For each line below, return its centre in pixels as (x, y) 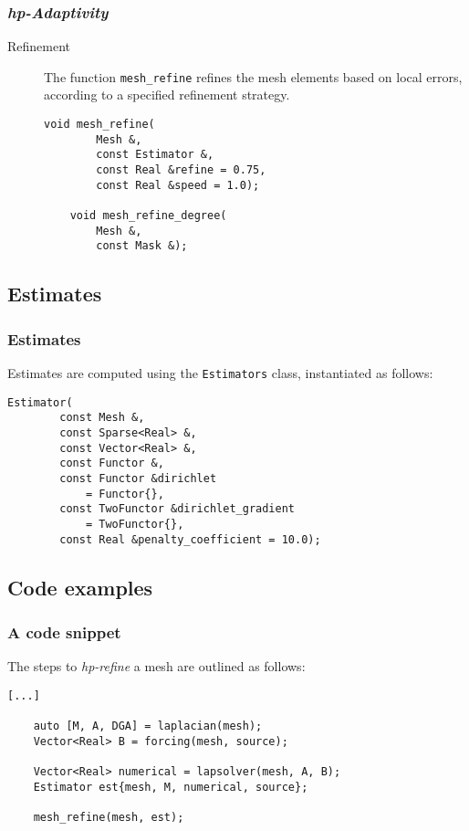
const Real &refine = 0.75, (181, 170)
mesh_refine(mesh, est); (109, 818)
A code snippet (64, 631)
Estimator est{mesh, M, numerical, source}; (171, 787)
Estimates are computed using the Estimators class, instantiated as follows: (220, 372)
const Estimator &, (155, 155)
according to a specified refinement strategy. (167, 95)
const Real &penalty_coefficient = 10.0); (190, 539)
